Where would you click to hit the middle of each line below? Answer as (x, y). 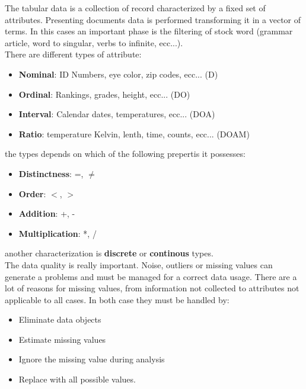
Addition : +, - (47, 213)
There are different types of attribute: (73, 54)
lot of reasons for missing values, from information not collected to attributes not (152, 288)
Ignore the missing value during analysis (92, 359)
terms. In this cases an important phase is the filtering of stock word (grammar (149, 31)
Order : (32, 193)
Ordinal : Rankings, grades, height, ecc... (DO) (104, 94)
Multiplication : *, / (58, 233)
